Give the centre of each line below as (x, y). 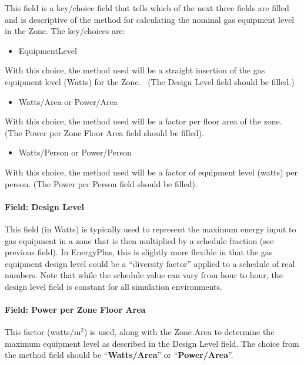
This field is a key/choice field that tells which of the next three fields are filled (147, 8)
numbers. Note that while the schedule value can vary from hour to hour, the (144, 275)
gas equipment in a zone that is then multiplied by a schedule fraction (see (139, 240)
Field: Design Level (45, 206)
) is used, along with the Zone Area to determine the (179, 332)
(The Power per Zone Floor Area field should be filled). (104, 132)
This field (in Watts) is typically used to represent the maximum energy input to (151, 229)
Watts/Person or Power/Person (75, 152)
